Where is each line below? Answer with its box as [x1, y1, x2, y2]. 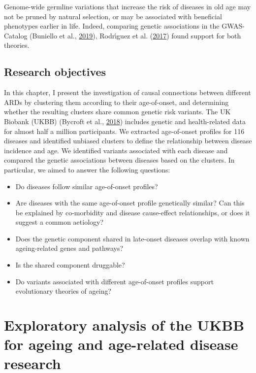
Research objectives [4, 64, 106, 79]
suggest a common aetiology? [15, 217, 104, 227]
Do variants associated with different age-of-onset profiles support [15, 276, 214, 286]
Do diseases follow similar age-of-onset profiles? [15, 181, 158, 191]
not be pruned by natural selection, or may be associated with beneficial [4, 11, 222, 21]
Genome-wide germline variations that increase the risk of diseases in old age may [4, 1, 251, 11]
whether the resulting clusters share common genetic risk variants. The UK [4, 106, 231, 117]
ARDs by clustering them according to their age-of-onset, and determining [4, 97, 229, 107]
